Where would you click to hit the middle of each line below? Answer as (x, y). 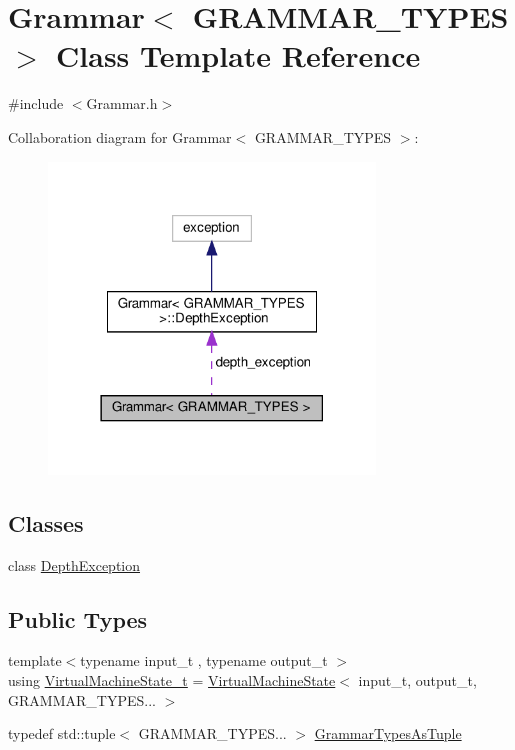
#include (36, 103)
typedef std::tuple (62, 733)
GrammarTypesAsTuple (388, 733)
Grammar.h (122, 103)
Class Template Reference (238, 55)
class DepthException (74, 564)
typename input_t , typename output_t (204, 660)
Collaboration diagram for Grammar (120, 136)
